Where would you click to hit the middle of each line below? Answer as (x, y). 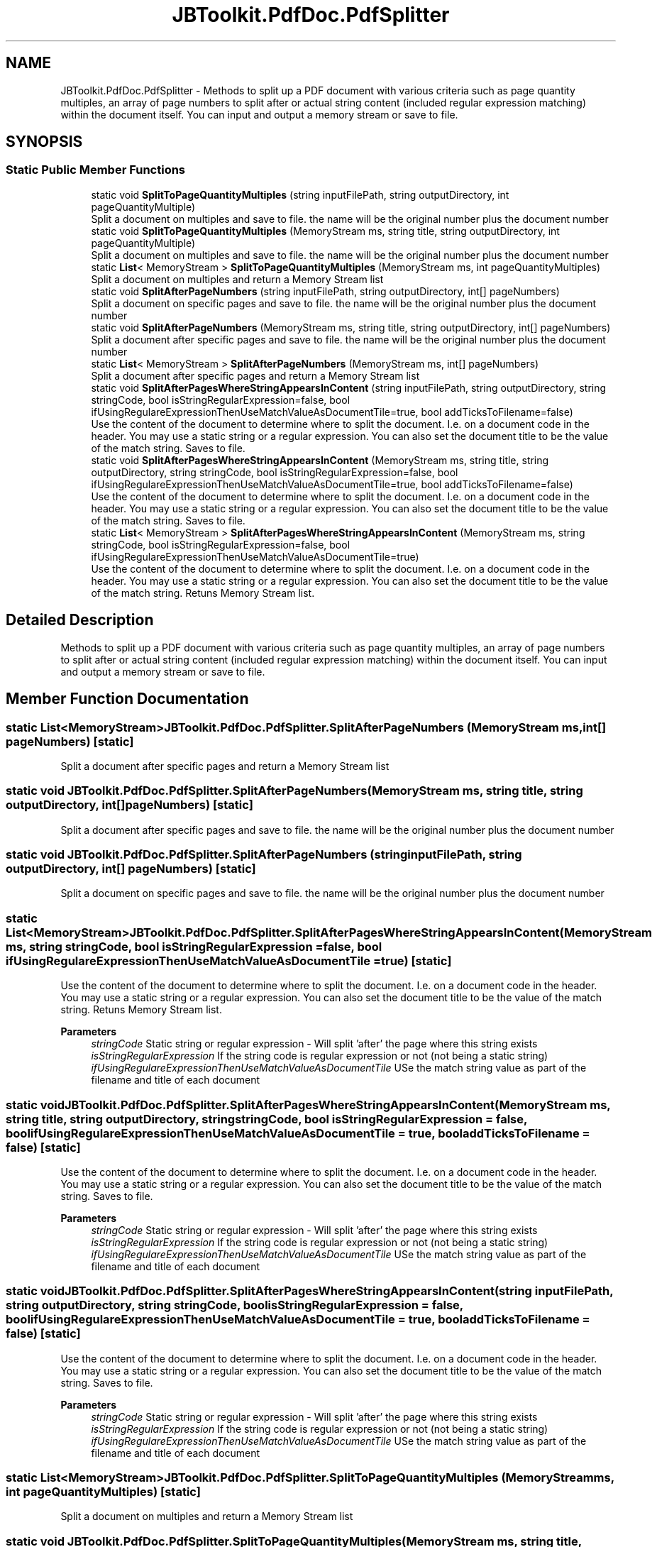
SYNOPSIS (44, 142)
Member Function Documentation (127, 699)
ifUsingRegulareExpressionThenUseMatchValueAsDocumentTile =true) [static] (229, 960)
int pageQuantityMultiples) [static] (103, 1492)
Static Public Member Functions (96, 170)
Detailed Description (80, 620)
